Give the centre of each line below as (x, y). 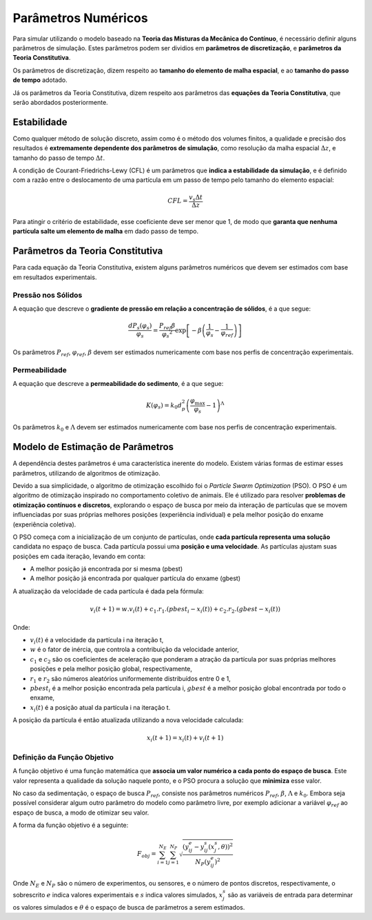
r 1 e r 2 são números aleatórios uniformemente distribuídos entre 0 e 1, (130, 679)
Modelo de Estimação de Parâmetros (93, 447)
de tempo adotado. (40, 80)
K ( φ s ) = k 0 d (164, 406)
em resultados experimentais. (55, 277)
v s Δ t (196, 198)
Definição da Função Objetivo (63, 757)
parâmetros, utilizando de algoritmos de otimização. (87, 473)
